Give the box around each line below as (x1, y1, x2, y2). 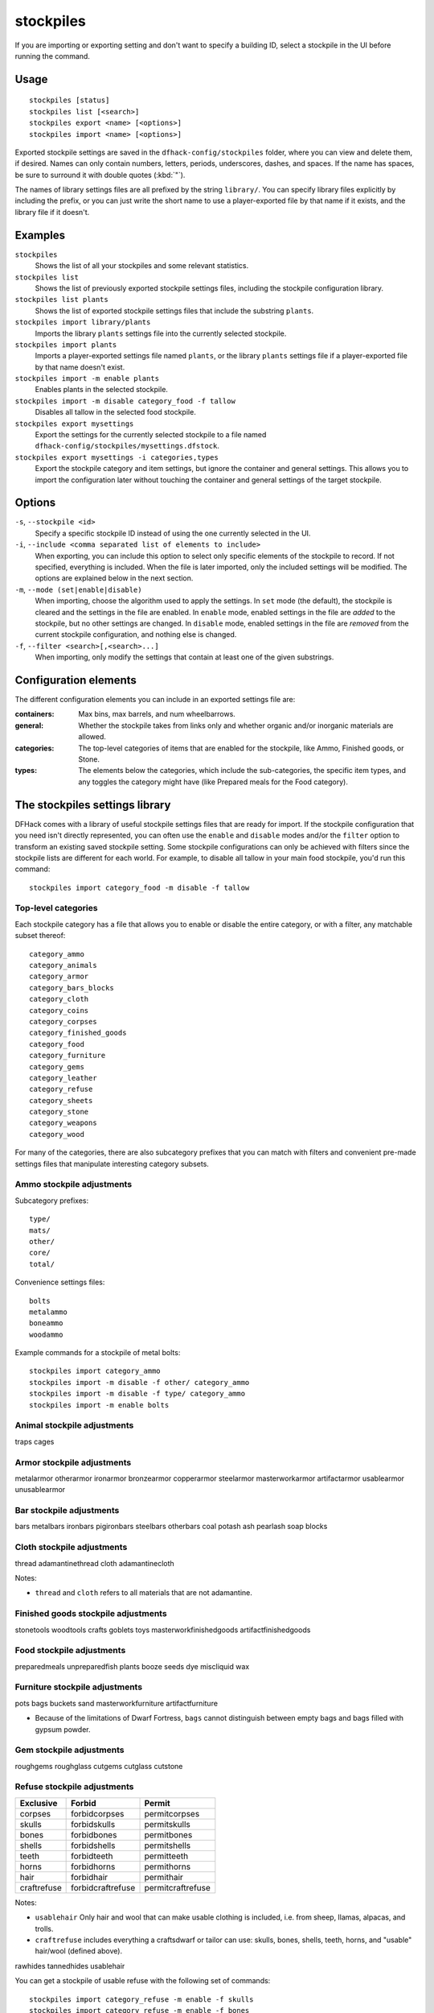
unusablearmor (14, 1485, 66, 1494)
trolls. (35, 1924, 54, 1933)
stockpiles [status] (29, 96, 110, 105)
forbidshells (71, 1840, 116, 1851)
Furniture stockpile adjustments (14, 1681, 143, 1693)
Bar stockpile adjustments (14, 1505, 120, 1516)
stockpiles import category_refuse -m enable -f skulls (29, 1994, 254, 2004)
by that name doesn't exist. (35, 362, 125, 372)
